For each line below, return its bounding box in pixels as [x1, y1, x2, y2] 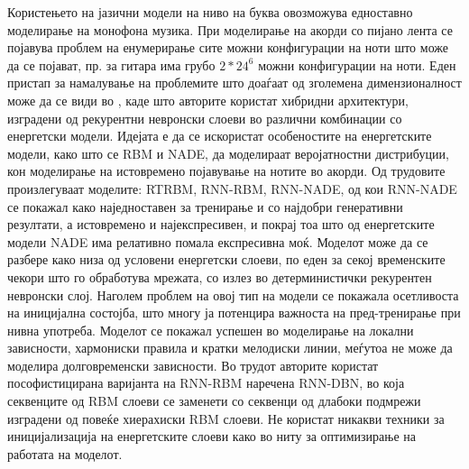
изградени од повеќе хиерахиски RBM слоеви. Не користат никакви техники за [7, 409, 445, 428]
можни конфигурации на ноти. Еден [258, 55, 456, 74]
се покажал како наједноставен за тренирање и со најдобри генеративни [7, 197, 403, 216]
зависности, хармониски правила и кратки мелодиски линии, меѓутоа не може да [7, 338, 453, 357]
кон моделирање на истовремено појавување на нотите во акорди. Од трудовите [7, 161, 446, 180]
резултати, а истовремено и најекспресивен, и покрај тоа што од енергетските [7, 215, 435, 234]
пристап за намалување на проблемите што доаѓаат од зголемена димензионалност [7, 73, 462, 92]
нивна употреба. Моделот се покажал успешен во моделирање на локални [7, 320, 414, 339]
